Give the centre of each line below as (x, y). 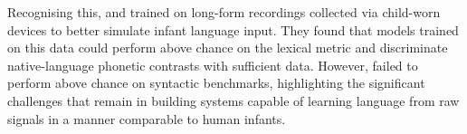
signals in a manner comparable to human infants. (147, 118)
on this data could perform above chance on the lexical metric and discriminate (228, 48)
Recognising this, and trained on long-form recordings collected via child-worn (224, 12)
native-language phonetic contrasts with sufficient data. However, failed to (213, 65)
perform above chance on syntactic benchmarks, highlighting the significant (216, 83)
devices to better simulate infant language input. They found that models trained (233, 29)
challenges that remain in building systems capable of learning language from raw (233, 100)
